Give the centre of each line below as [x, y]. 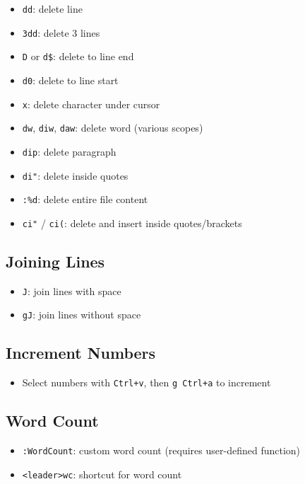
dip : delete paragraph [69, 151]
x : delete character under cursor [91, 104]
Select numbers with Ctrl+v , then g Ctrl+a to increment [146, 382]
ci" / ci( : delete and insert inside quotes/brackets [132, 223]
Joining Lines [55, 261]
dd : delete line [52, 8]
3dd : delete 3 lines [61, 32]
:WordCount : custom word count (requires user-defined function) [161, 450]
